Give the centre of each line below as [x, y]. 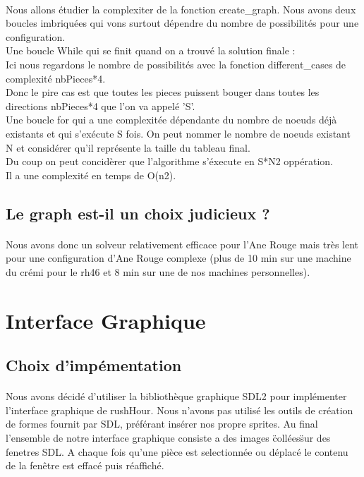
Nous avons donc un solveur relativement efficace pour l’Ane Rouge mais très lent [182, 244]
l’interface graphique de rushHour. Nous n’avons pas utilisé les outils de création [180, 410]
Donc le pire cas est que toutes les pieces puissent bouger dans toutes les [163, 92]
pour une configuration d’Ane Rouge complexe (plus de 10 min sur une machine [178, 258]
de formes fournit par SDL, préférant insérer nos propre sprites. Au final [162, 424]
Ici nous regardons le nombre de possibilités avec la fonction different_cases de [176, 64]
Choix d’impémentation [94, 365]
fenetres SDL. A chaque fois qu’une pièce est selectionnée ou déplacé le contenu [177, 451]
